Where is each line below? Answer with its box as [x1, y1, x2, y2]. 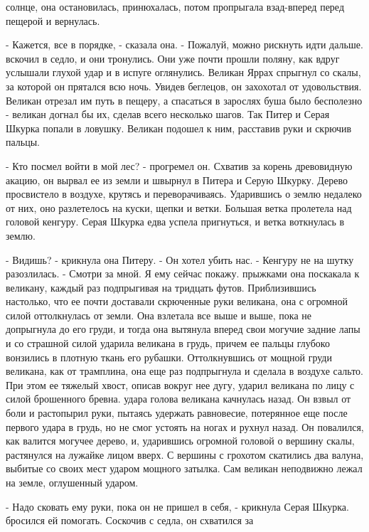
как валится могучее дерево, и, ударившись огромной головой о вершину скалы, [6, 433, 355, 448]
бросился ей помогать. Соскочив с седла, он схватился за [6, 513, 254, 528]
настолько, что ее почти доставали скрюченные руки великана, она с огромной [6, 294, 348, 309]
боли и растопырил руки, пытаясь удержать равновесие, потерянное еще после [6, 405, 348, 420]
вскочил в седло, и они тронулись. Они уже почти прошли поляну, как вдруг [6, 50, 340, 65]
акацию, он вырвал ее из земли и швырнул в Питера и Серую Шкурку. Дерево [6, 172, 348, 187]
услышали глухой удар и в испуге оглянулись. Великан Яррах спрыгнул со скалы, [6, 65, 361, 80]
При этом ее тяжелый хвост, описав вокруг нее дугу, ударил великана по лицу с [6, 377, 355, 392]
